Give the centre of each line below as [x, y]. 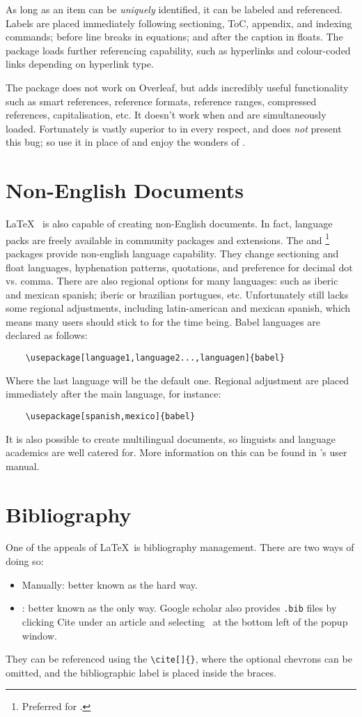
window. [39, 635]
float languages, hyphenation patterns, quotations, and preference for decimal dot [179, 267]
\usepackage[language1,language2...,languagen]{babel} [155, 358]
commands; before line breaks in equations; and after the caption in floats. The [174, 37]
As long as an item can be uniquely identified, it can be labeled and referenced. [174, 9]
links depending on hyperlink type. [80, 64]
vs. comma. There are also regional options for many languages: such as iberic [172, 281]
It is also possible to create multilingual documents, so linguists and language [171, 438]
